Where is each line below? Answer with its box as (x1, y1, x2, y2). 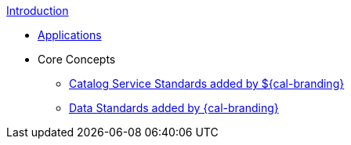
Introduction (6, 4, 69, 17)
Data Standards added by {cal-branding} (69, 101, 279, 114)
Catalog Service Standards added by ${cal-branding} (69, 77, 345, 90)
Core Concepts (38, 53, 116, 66)
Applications (38, 28, 102, 42)
